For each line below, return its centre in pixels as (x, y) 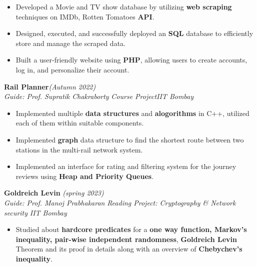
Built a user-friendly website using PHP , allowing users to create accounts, (131, 60)
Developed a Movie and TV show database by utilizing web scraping (124, 6)
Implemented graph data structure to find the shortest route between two (130, 139)
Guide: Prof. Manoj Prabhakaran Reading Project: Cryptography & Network (120, 202)
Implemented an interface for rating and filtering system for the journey (126, 166)
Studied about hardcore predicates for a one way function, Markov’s (131, 229)
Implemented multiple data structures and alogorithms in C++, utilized (132, 113)
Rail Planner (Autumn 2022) (50, 86)
